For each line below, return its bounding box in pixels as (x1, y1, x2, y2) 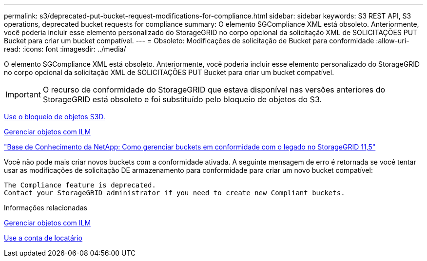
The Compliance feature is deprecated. (4, 181, 156, 189)
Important (5, 90, 41, 99)
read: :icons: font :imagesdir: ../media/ (4, 45, 126, 53)
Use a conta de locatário (4, 234, 82, 242)
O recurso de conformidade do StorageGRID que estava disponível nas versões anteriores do (42, 85, 386, 94)
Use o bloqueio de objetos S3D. (4, 112, 105, 121)
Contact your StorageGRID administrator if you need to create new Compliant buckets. (4, 189, 345, 197)
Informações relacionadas (4, 204, 87, 212)
